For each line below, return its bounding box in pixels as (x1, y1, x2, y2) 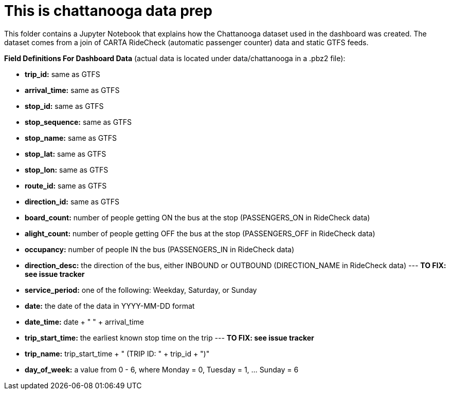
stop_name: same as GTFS (25, 133, 117, 142)
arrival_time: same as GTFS (25, 85, 120, 95)
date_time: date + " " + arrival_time (25, 317, 144, 326)
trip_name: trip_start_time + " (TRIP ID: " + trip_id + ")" (25, 349, 210, 358)
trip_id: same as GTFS (25, 69, 100, 79)
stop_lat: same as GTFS (25, 149, 106, 158)
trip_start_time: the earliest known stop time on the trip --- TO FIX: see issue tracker (25, 333, 314, 342)
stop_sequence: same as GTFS (25, 117, 132, 126)
